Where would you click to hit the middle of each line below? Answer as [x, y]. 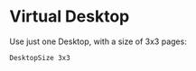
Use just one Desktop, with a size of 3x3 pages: [98, 41]
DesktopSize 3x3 [40, 58]
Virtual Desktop [70, 17]
